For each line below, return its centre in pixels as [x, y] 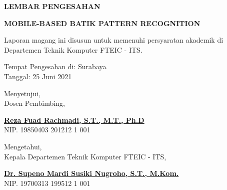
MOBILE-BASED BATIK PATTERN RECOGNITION [102, 23]
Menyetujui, [22, 93]
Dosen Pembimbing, [34, 103]
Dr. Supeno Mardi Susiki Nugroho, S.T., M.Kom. [91, 173]
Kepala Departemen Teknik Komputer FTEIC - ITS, [85, 156]
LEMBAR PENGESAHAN [52, 6]
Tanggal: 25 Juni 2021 [38, 76]
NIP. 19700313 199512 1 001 [47, 183]
